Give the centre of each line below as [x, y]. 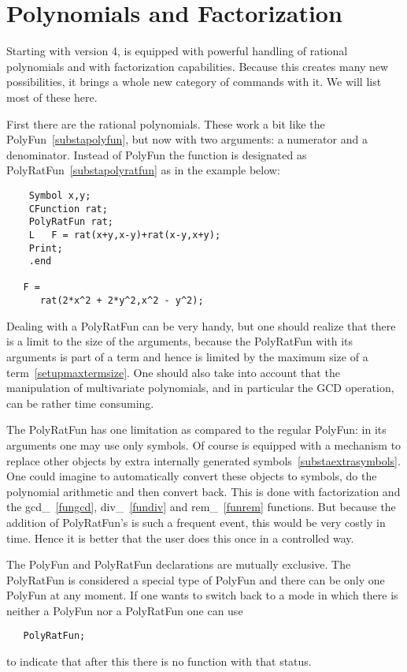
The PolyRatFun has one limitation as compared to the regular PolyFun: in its [196, 429]
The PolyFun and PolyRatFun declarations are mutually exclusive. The [179, 564]
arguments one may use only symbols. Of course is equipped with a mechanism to [204, 444]
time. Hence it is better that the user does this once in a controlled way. [180, 538]
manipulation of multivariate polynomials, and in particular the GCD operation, [200, 388]
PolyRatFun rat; [71, 222]
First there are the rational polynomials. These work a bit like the [166, 123]
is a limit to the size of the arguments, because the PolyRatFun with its [180, 341]
